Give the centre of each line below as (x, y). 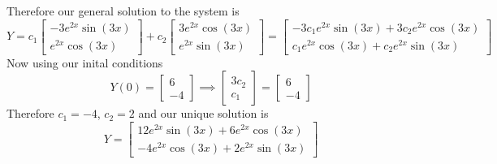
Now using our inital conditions (85, 62)
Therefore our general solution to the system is (123, 11)
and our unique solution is (203, 113)
